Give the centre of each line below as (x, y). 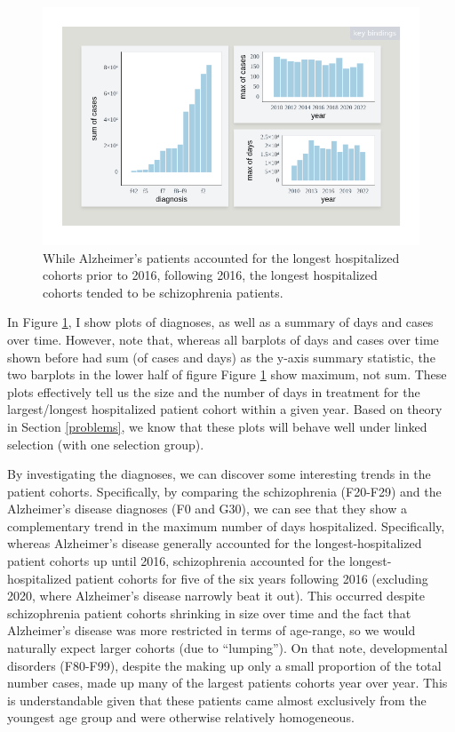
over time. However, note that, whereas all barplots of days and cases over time (223, 339)
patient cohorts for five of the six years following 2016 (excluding (252, 578)
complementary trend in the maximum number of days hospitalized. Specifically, (226, 525)
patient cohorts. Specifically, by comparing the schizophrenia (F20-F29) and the (224, 491)
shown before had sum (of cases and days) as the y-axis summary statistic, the (221, 357)
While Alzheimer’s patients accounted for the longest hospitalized (221, 257)
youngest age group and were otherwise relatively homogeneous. (181, 717)
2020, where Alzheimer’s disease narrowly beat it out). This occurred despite (216, 596)
